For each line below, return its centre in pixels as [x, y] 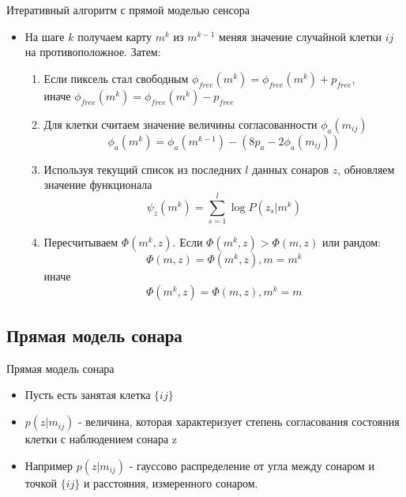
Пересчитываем [81, 242]
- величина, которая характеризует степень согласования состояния [239, 422]
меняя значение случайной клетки [300, 36]
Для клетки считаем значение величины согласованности [180, 124]
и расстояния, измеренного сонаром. [171, 482]
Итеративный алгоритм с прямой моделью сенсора [128, 9]
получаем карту [115, 36]
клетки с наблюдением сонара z [101, 439]
